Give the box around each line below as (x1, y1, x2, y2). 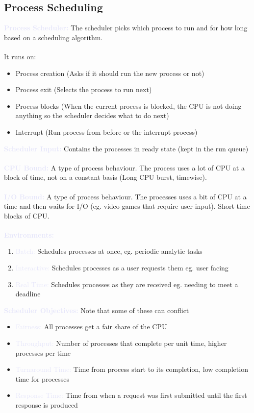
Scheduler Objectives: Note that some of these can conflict (4, 305, 189, 315)
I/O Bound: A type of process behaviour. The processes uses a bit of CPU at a (4, 191, 247, 201)
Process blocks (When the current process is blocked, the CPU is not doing (15, 100, 242, 111)
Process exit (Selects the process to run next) (15, 84, 152, 95)
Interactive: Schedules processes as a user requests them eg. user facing (15, 263, 229, 273)
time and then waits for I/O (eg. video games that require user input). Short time (4, 201, 250, 211)
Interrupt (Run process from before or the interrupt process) (15, 126, 198, 137)
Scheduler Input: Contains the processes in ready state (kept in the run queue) (4, 143, 249, 153)
